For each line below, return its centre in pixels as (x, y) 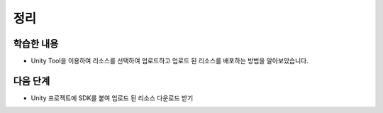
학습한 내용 (36, 44)
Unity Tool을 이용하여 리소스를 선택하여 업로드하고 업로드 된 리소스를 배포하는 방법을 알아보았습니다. (170, 61)
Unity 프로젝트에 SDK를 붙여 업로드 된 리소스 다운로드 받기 (112, 98)
